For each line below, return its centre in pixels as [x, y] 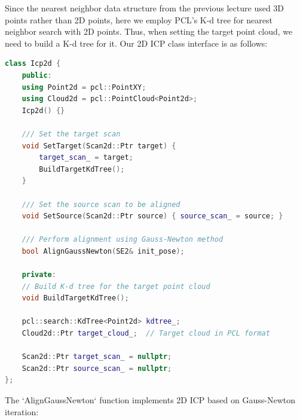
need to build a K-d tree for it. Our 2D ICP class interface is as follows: [136, 43]
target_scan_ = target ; [86, 158]
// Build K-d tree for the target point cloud [116, 286]
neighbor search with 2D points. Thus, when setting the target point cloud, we [149, 31]
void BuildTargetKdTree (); [75, 298]
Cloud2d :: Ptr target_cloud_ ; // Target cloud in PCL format [146, 334]
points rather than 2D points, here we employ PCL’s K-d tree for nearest [139, 19]
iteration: [22, 411]
